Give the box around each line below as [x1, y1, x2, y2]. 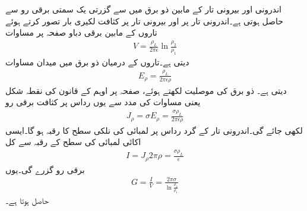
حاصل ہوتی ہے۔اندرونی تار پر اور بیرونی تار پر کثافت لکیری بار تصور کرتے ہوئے [5, 14, 283, 27]
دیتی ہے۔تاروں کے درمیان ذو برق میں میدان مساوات [5, 55, 189, 68]
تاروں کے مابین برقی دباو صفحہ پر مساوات [5, 26, 157, 39]
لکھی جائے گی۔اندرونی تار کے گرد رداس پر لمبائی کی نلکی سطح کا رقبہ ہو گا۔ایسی [5, 124, 303, 136]
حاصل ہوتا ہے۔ [5, 194, 49, 207]
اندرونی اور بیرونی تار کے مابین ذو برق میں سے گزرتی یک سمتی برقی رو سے [5, 3, 281, 15]
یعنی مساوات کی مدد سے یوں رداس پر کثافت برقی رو [5, 96, 201, 108]
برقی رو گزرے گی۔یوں [5, 163, 85, 175]
